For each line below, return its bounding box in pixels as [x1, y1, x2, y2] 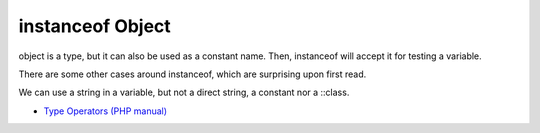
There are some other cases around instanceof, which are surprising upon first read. [18, 68, 367, 80]
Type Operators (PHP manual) [43, 105, 168, 117]
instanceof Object [18, 15, 172, 37]
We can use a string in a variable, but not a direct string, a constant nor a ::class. [18, 86, 350, 99]
